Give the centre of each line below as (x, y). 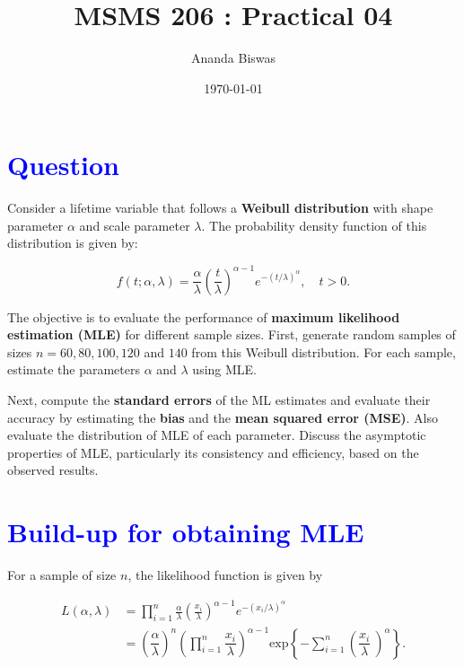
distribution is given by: (73, 243)
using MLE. (225, 369)
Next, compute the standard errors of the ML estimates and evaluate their (219, 399)
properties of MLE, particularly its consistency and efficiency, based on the (213, 452)
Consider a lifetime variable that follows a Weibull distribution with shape (220, 208)
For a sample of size (62, 575)
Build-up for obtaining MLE (186, 532)
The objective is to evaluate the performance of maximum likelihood (204, 316)
